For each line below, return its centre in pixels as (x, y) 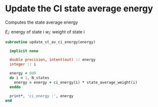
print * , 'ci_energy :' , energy (42, 96)
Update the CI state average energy (79, 9)
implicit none (24, 51)
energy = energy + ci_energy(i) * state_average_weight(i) (76, 82)
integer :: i (23, 65)
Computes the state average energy (42, 22)
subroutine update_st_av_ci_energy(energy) (50, 42)
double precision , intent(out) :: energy (53, 60)
